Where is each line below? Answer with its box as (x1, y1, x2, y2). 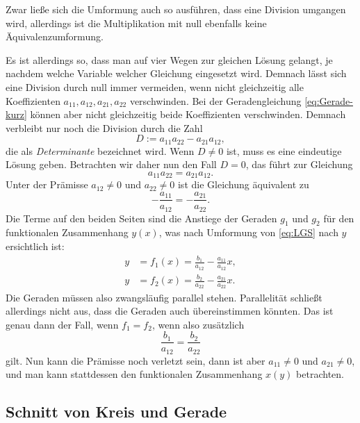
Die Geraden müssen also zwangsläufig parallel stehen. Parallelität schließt (6, 290, 322, 304)
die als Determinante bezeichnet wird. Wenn (6, 143, 195, 158)
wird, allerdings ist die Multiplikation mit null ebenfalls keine (6, 15, 267, 30)
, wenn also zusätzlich (152, 317, 245, 331)
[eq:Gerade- (304, 93, 353, 108)
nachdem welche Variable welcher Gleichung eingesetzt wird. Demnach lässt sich (6, 66, 347, 81)
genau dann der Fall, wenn (6, 317, 119, 331)
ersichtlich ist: (6, 238, 65, 253)
